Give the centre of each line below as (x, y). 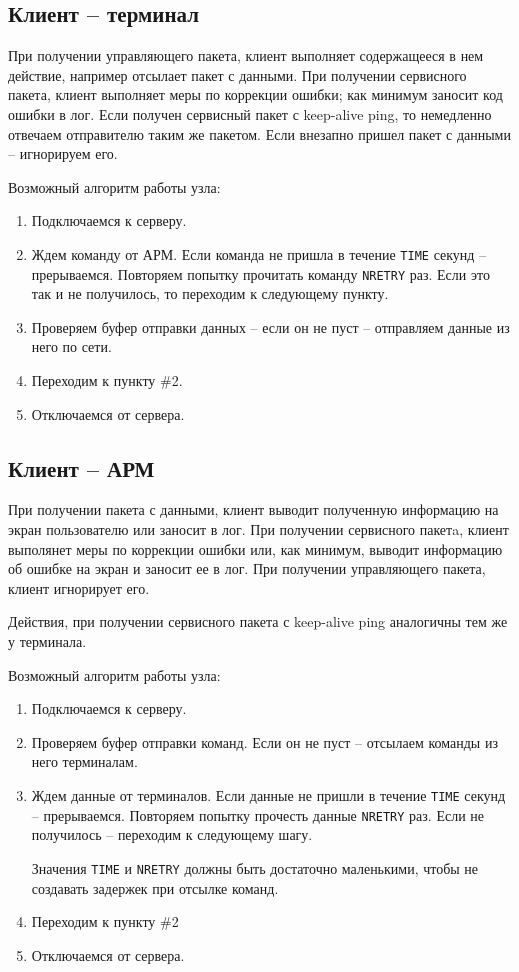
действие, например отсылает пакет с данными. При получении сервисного (237, 74)
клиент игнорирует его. (79, 587)
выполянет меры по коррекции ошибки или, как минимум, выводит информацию (255, 548)
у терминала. (47, 641)
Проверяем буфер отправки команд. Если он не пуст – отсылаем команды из (264, 741)
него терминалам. (84, 761)
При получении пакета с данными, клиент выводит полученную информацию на (253, 509)
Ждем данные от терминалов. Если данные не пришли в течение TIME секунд (268, 794)
